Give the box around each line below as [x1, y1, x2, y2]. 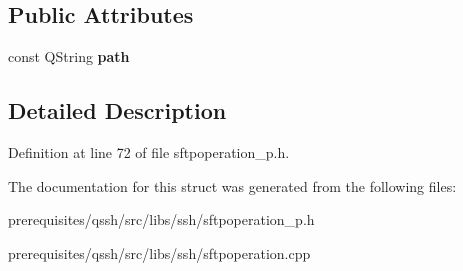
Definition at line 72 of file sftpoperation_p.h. [8, 142, 290, 162]
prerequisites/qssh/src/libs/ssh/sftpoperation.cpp [8, 242, 311, 263]
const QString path [8, 46, 130, 67]
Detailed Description [8, 95, 227, 126]
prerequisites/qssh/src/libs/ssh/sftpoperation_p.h [8, 209, 315, 230]
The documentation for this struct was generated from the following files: [8, 175, 457, 196]
